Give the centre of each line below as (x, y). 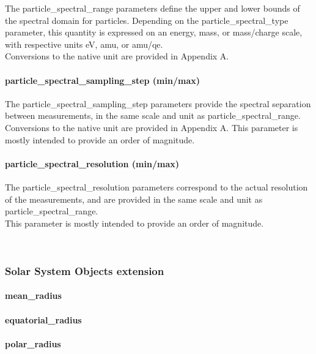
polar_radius (33, 343)
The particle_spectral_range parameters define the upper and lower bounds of (152, 8)
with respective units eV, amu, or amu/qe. (84, 44)
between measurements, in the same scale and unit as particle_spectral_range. (153, 115)
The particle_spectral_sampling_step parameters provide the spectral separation (158, 103)
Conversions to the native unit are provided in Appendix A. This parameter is (152, 127)
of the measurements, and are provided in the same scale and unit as (134, 199)
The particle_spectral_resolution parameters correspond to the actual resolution (156, 186)
